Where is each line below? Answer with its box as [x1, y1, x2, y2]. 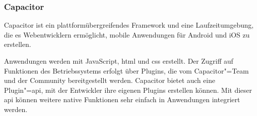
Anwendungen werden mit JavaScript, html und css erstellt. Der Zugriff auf [4, 56, 234, 66]
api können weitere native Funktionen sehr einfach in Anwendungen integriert [4, 94, 240, 105]
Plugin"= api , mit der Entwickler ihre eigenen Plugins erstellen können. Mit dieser [4, 84, 252, 95]
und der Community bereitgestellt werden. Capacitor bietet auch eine [4, 75, 215, 85]
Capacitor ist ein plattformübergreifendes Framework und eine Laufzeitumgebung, [4, 20, 254, 30]
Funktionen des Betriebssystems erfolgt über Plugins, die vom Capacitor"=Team [4, 65, 249, 76]
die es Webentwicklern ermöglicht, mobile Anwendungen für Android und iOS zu [4, 29, 250, 39]
